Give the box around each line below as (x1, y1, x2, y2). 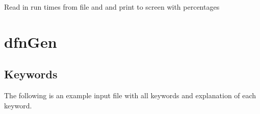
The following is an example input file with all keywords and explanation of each (4, 90, 256, 101)
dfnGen (4, 31, 57, 52)
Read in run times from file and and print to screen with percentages (4, 2, 220, 12)
